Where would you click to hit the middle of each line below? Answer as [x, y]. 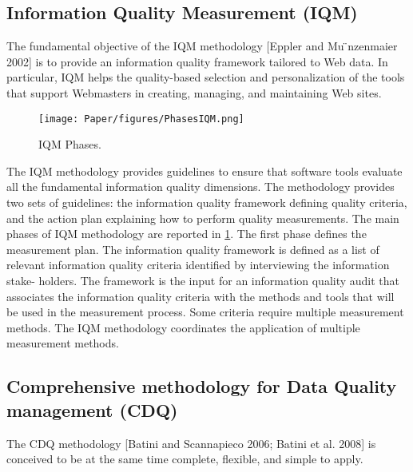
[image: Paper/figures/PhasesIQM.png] [141, 119]
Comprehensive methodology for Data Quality [202, 386]
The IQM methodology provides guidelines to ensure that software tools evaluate [205, 171]
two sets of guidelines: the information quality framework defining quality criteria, [207, 202]
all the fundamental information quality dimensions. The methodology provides [201, 186]
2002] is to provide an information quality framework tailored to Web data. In [197, 61]
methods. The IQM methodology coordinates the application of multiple [183, 327]
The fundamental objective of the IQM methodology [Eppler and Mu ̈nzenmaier [202, 46]
